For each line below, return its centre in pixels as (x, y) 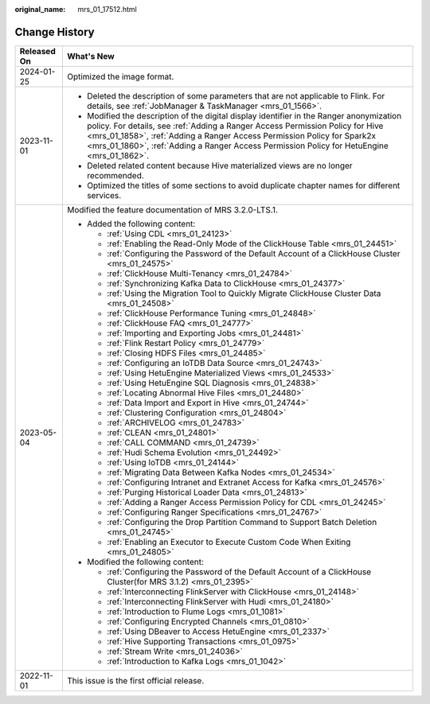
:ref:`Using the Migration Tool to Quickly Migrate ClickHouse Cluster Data (244, 293)
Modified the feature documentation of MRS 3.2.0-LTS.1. (172, 209)
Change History (55, 32)
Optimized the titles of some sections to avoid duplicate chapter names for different (243, 185)
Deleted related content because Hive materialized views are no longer (220, 165)
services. (104, 195)
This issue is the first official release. (135, 680)
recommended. (115, 175)
